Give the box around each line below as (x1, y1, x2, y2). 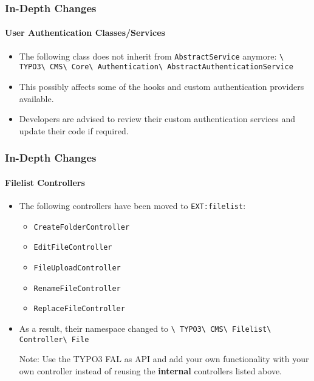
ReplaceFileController (33, 304, 125, 314)
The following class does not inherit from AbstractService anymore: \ (19, 49, 284, 62)
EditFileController (33, 243, 112, 252)
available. (19, 92, 54, 105)
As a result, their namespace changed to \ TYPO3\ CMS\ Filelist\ (19, 321, 271, 334)
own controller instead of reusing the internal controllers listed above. (19, 364, 282, 377)
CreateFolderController (33, 222, 130, 232)
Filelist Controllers (5, 176, 85, 188)
